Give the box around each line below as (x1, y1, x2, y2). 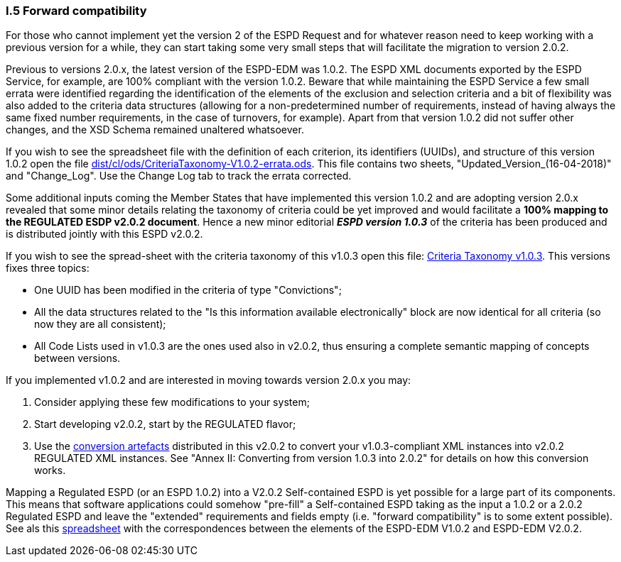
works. (34, 464, 66, 477)
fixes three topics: (6, 262, 90, 275)
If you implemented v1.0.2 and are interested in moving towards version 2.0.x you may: (6, 374, 411, 387)
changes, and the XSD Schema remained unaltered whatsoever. (6, 123, 304, 136)
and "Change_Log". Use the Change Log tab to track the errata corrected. (6, 170, 352, 182)
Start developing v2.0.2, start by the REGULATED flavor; (34, 418, 296, 431)
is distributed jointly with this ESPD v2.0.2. (6, 228, 203, 241)
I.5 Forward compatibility (6, 4, 147, 18)
